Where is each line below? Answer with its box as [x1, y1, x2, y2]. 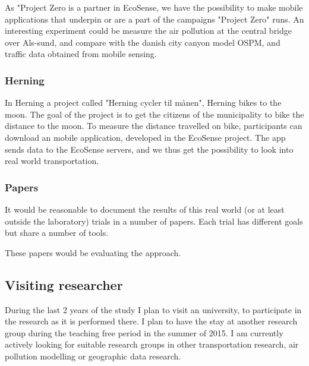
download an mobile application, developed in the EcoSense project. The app [5, 131, 286, 143]
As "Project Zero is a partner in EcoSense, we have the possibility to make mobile [5, 1, 303, 13]
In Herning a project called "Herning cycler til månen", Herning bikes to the [5, 96, 282, 109]
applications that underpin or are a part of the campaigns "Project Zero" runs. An [5, 12, 304, 25]
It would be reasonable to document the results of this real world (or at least [5, 203, 285, 215]
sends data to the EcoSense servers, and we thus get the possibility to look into [5, 143, 294, 155]
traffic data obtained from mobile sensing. [5, 48, 157, 60]
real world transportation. [5, 154, 99, 167]
